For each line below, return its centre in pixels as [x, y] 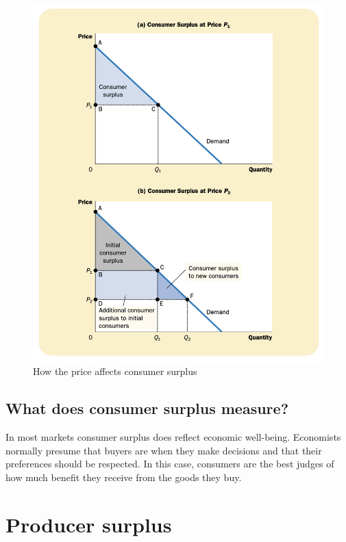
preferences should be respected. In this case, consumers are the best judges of [170, 464]
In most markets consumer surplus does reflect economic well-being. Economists [173, 436]
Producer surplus [89, 524]
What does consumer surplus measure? [147, 408]
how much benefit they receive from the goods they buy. [124, 477]
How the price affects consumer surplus [115, 371]
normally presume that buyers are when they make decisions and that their [164, 450]
